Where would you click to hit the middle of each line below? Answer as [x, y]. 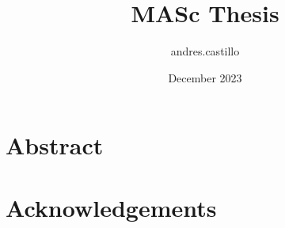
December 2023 [205, 77]
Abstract [55, 145]
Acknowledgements [111, 207]
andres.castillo [205, 51]
